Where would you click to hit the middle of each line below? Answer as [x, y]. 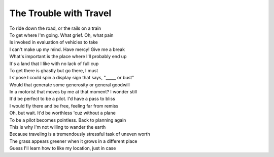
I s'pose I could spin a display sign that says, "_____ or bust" [72, 78]
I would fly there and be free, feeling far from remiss [64, 106]
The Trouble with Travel [60, 13]
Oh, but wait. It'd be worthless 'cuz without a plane [63, 113]
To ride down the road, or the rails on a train [55, 28]
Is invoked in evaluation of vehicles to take [54, 42]
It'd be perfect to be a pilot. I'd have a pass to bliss [62, 99]
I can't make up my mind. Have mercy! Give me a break [67, 49]
